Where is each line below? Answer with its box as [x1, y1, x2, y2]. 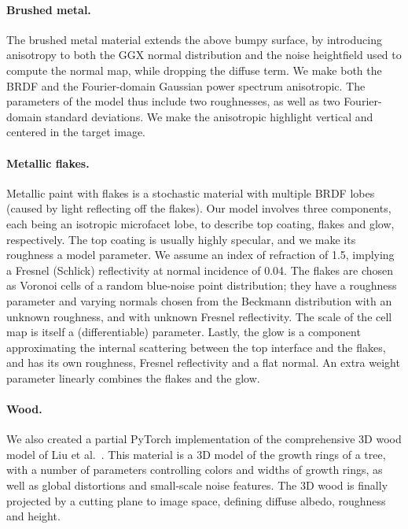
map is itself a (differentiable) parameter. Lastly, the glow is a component [6, 324, 361, 340]
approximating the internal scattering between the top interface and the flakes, [6, 338, 386, 355]
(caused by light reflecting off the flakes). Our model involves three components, [6, 200, 391, 216]
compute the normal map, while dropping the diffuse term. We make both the [6, 61, 382, 78]
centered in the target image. [6, 124, 146, 140]
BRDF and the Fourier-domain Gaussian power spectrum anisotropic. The [6, 77, 366, 94]
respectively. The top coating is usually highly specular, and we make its [6, 231, 356, 247]
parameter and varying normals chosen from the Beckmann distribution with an [6, 292, 392, 309]
